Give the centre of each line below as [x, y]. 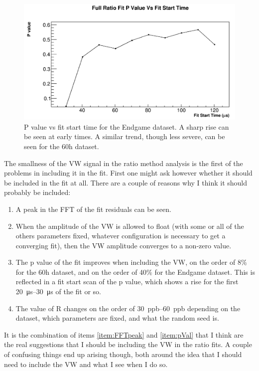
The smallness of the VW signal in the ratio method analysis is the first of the [124, 163]
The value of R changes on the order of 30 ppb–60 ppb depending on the [128, 308]
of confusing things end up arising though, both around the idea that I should [123, 354]
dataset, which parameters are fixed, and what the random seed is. [117, 318]
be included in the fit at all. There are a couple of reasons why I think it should [126, 182]
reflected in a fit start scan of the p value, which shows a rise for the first [127, 281]
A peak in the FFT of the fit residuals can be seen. [93, 209]
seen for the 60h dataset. [62, 146]
